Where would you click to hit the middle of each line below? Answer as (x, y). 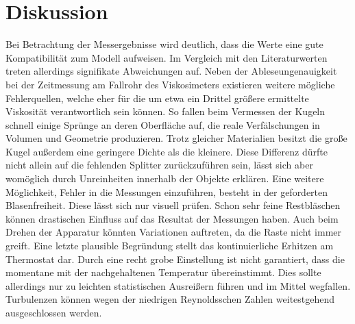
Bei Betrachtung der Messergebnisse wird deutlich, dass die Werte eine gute (164, 44)
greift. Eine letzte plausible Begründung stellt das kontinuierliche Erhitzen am (170, 246)
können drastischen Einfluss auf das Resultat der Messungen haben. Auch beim (172, 218)
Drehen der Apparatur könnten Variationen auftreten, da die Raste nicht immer (173, 232)
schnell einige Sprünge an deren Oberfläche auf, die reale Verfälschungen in (163, 124)
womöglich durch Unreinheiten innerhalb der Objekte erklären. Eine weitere (165, 178)
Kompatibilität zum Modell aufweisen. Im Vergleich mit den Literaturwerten (167, 57)
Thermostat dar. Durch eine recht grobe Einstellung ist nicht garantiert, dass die (175, 259)
